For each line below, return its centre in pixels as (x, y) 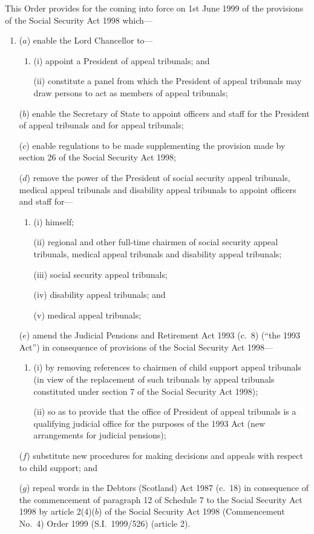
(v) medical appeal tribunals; (87, 315)
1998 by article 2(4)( (57, 511)
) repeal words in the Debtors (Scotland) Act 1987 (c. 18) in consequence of (167, 488)
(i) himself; (54, 221)
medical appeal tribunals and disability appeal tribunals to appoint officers (158, 189)
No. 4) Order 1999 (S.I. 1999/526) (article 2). (105, 523)
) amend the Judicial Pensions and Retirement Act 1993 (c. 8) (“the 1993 (163, 335)
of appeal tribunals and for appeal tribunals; (101, 125)
